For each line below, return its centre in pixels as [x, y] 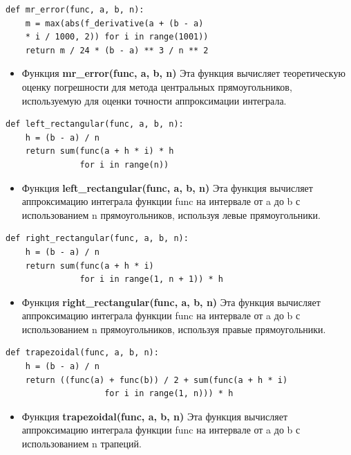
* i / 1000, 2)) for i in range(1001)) [117, 37]
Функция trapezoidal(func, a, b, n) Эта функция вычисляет [155, 416]
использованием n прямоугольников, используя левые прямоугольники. [171, 214]
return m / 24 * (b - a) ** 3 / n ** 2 [117, 50]
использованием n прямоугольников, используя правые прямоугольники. [174, 329]
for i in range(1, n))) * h [169, 394]
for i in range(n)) [124, 164]
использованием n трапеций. [82, 444]
